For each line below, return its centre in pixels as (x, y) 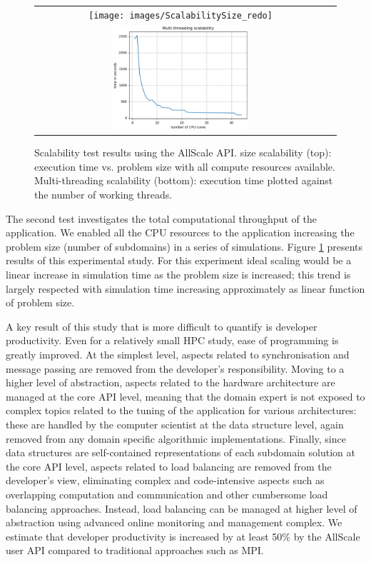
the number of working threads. (103, 195)
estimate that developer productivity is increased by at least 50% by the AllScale (183, 536)
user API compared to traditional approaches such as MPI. (135, 550)
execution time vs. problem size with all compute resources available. (185, 166)
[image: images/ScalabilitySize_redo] (181, 15)
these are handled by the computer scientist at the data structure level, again (175, 424)
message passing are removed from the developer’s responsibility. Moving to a (175, 368)
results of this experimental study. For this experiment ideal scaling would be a (179, 260)
